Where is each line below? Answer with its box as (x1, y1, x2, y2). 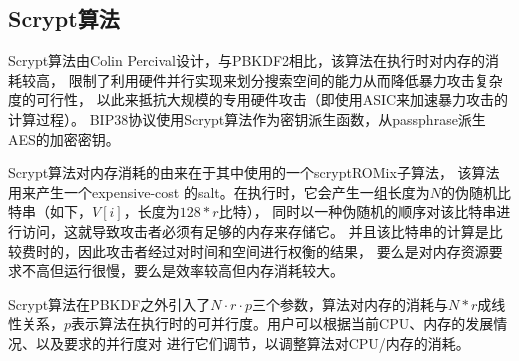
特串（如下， (8, 201, 92, 222)
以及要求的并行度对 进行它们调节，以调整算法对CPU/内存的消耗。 (35, 332, 470, 353)
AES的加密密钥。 (8, 128, 120, 149)
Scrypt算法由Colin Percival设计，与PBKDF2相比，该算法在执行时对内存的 (8, 50, 486, 71)
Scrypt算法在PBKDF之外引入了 (8, 293, 211, 314)
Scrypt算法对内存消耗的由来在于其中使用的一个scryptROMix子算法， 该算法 (8, 162, 500, 183)
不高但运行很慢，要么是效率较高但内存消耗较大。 (21, 260, 344, 281)
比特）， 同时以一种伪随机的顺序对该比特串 (218, 201, 497, 222)
